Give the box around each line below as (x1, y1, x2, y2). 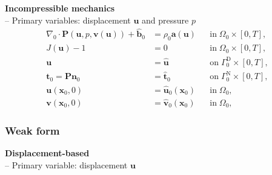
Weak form (5, 122, 60, 138)
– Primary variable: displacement (5, 158, 128, 171)
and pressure (142, 13, 189, 26)
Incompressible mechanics (5, 2, 115, 14)
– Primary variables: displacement (5, 13, 131, 26)
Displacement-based (5, 147, 90, 159)
